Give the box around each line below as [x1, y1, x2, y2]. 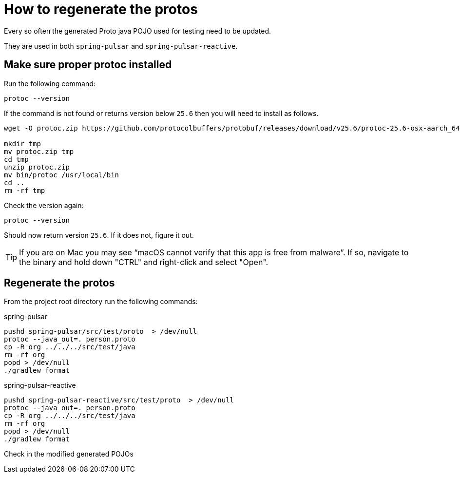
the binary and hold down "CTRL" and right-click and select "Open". [19, 257, 268, 267]
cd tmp [4, 155, 29, 163]
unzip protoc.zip [4, 163, 70, 171]
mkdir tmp [4, 139, 41, 148]
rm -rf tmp [4, 186, 45, 194]
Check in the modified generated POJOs [4, 450, 134, 458]
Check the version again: [4, 201, 84, 210]
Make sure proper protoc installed [4, 58, 172, 71]
